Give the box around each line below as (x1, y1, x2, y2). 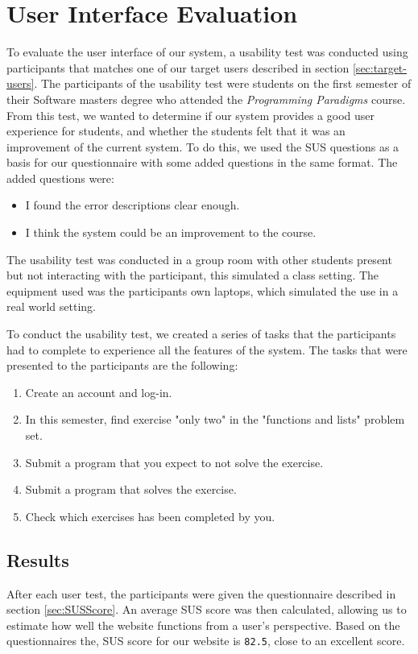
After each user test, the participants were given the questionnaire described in (6, 585, 396, 602)
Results (6, 547, 69, 572)
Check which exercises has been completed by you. (25, 507, 275, 524)
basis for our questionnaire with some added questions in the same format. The (6, 154, 398, 171)
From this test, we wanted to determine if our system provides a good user (6, 106, 375, 123)
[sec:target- (352, 59, 407, 76)
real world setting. (6, 298, 96, 315)
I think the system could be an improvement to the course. (25, 224, 317, 241)
